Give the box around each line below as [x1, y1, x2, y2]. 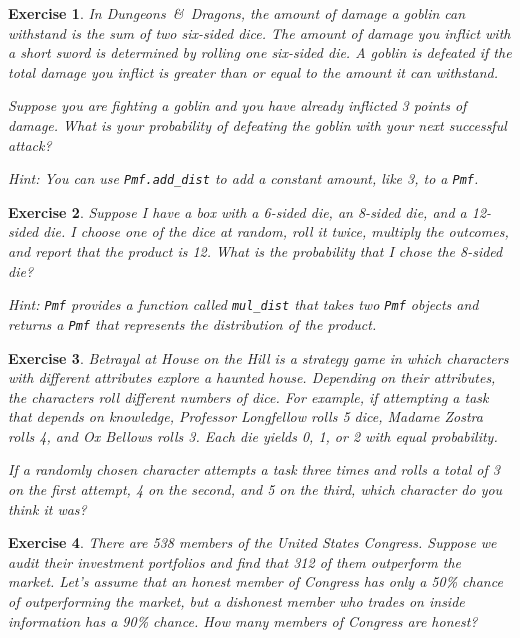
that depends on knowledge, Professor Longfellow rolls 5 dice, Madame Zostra [8, 406, 483, 427]
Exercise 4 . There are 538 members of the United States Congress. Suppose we [8, 532, 497, 553]
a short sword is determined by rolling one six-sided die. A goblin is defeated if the [8, 42, 512, 63]
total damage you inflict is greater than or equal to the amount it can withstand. [8, 61, 499, 82]
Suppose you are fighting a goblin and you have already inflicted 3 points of [8, 95, 467, 116]
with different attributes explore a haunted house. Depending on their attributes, [8, 367, 496, 388]
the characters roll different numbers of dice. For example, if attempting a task [8, 386, 489, 407]
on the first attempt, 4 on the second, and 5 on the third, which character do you [8, 479, 503, 500]
